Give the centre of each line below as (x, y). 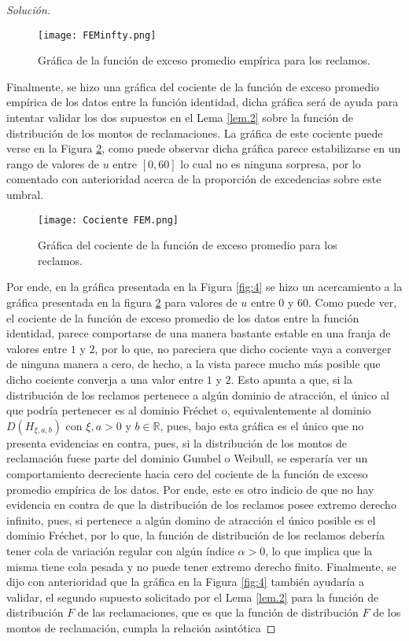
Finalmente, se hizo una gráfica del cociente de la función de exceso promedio (193, 86)
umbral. (25, 194)
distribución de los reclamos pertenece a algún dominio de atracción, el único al (198, 394)
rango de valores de (53, 163)
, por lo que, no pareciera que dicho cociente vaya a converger (243, 348)
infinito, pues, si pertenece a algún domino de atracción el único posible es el (191, 519)
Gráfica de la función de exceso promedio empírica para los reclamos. (204, 60)
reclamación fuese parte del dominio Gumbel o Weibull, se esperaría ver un (187, 458)
